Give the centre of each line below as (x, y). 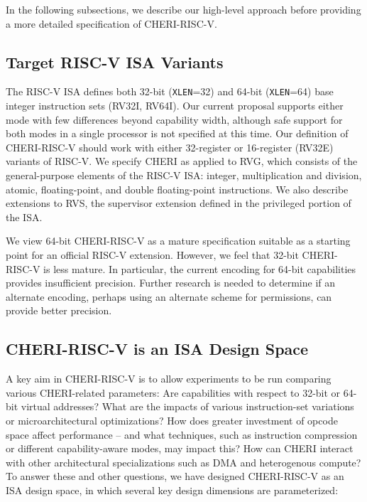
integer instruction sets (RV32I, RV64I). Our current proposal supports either (175, 106)
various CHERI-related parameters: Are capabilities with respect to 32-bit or (173, 392)
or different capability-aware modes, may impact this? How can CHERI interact (180, 448)
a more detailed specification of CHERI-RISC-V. (111, 23)
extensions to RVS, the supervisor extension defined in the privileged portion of (179, 203)
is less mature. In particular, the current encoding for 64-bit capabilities (200, 268)
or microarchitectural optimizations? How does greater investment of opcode (172, 420)
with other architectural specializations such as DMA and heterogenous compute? (183, 462)
